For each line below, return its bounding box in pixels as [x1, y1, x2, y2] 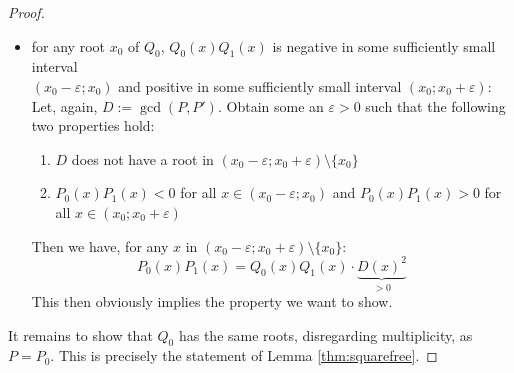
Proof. [8, 2, 45, 22]
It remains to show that [8, 324, 153, 345]
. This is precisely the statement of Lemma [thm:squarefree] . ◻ [50, 345, 438, 366]
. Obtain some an [217, 95, 324, 116]
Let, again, [31, 95, 98, 116]
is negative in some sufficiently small [272, 35, 496, 56]
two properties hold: [31, 115, 155, 136]
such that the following [365, 95, 506, 116]
